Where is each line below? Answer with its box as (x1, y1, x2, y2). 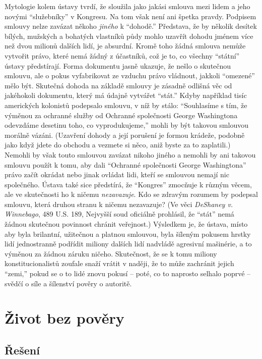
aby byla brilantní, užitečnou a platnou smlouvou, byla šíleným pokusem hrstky (5, 228, 251, 239)
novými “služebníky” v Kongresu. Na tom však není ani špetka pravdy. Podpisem (5, 11, 256, 21)
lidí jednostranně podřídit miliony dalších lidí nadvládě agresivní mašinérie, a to (5, 238, 252, 249)
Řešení (5, 342, 40, 357)
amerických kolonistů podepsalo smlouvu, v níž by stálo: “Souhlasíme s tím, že (5, 99, 247, 110)
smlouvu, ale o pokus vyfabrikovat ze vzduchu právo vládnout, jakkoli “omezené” (5, 70, 255, 81)
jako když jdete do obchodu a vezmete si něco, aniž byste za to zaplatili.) (5, 139, 231, 150)
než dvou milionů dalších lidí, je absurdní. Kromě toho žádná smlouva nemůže (5, 40, 246, 51)
